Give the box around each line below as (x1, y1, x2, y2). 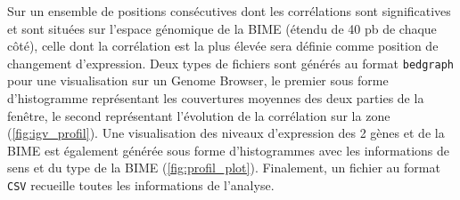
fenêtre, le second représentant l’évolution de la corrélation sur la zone (7, 106, 390, 124)
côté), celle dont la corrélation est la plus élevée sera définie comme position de (7, 36, 439, 55)
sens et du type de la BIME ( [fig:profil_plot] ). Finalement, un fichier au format (7, 158, 440, 177)
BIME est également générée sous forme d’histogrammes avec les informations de (7, 140, 450, 159)
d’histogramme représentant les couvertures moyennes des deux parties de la (7, 89, 424, 108)
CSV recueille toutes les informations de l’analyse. (7, 176, 275, 194)
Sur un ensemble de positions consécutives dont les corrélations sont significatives (7, 2, 451, 20)
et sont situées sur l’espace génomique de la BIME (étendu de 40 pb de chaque (7, 19, 437, 37)
